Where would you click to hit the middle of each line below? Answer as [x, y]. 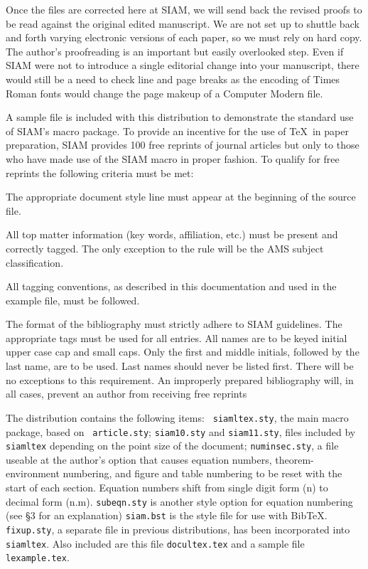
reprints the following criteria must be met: [100, 172]
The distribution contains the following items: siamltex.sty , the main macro [177, 417]
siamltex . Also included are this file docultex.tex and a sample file [155, 543]
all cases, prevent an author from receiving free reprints [126, 394]
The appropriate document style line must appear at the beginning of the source [181, 197]
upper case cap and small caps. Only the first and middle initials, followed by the [183, 352]
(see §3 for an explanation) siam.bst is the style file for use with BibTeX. [167, 515]
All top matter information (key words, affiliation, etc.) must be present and [172, 234]
